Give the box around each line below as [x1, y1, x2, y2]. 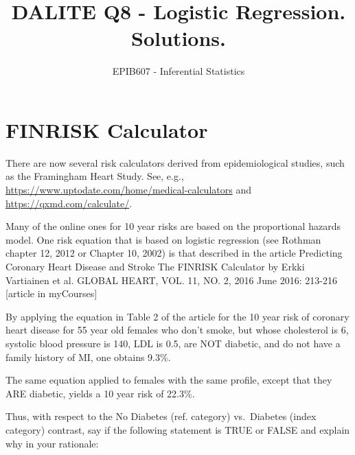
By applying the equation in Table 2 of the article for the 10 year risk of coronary [5, 309, 350, 323]
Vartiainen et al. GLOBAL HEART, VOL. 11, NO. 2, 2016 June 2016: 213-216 [5, 272, 337, 287]
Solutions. [131, 24, 226, 52]
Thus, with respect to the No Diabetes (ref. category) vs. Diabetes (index [5, 409, 317, 423]
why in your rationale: [5, 436, 99, 450]
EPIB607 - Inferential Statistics [112, 64, 245, 78]
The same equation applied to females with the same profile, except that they [5, 373, 332, 387]
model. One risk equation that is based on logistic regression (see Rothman [5, 232, 321, 246]
